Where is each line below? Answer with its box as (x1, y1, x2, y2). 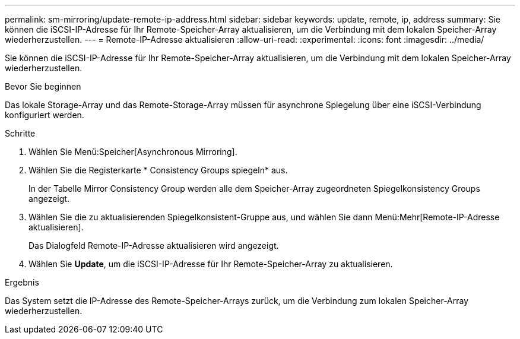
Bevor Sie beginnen (5, 81, 81, 91)
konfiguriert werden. (5, 110, 84, 120)
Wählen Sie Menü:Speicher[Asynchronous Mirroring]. (28, 147, 237, 157)
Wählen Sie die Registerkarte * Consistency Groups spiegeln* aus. (28, 165, 288, 175)
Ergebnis (5, 277, 39, 287)
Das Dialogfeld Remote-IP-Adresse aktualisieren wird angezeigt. (28, 240, 279, 251)
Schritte (5, 128, 36, 138)
